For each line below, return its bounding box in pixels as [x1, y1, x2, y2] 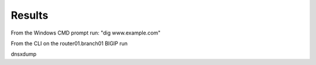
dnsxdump [11, 50, 37, 58]
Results [11, 9, 49, 22]
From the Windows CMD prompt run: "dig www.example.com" [11, 29, 161, 36]
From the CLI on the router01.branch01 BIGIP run [11, 40, 128, 47]
